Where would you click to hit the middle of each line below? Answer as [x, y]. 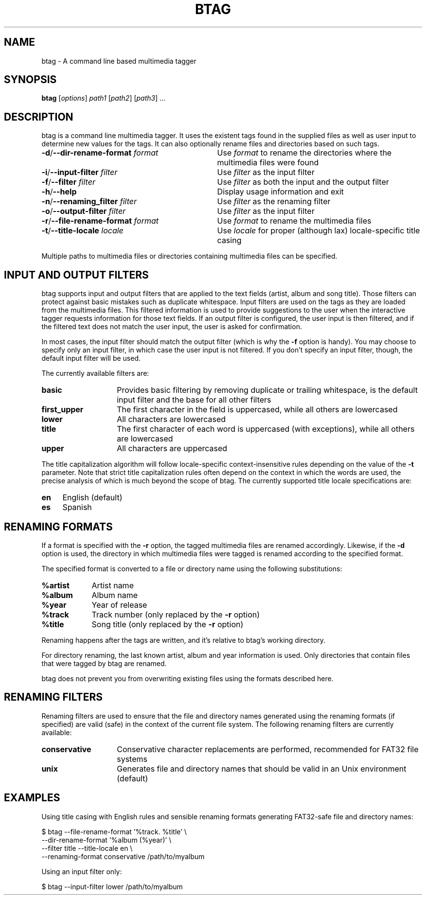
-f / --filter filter [68, 182]
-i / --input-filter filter [80, 172]
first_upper [62, 410]
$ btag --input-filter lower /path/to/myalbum [112, 886]
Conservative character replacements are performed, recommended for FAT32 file [268, 749]
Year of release [119, 605]
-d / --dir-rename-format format [100, 153]
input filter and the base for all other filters [194, 400]
